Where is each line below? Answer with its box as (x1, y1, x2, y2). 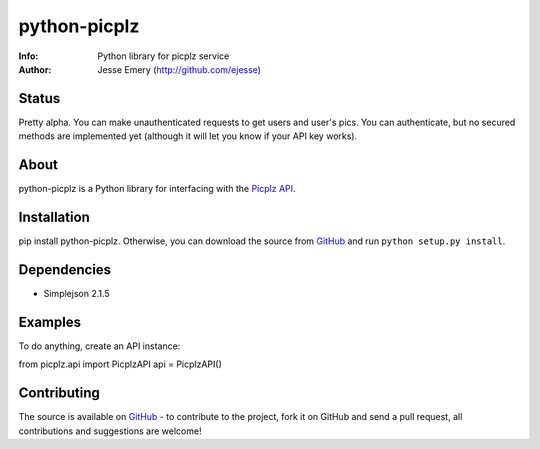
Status (18, 90, 61, 107)
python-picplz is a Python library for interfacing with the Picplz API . (18, 183, 296, 195)
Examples (18, 313, 82, 330)
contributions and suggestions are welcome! (18, 425, 202, 437)
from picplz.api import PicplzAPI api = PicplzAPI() (18, 358, 222, 370)
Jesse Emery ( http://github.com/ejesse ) (97, 63, 262, 75)
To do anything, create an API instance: (18, 340, 181, 352)
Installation (18, 208, 90, 225)
